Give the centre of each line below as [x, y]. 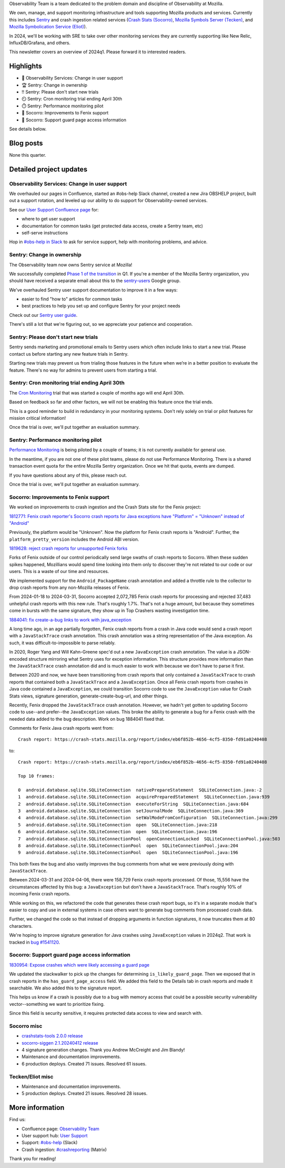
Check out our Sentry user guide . [43, 315]
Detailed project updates [48, 169]
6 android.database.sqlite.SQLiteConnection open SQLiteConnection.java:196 [118, 832]
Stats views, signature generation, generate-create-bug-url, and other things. [89, 696]
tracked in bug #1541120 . [35, 942]
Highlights [26, 66]
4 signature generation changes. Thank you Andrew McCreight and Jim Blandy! [103, 1050]
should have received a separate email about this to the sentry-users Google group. [95, 281]
